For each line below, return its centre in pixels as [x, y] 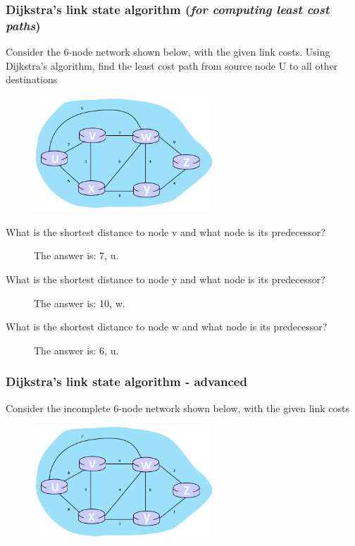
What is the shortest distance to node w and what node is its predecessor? [167, 327]
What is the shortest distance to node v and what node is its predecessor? [166, 231]
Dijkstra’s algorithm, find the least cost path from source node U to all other [172, 65]
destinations [32, 79]
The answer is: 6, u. [76, 350]
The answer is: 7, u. [76, 255]
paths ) [23, 25]
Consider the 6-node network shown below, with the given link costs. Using [168, 52]
